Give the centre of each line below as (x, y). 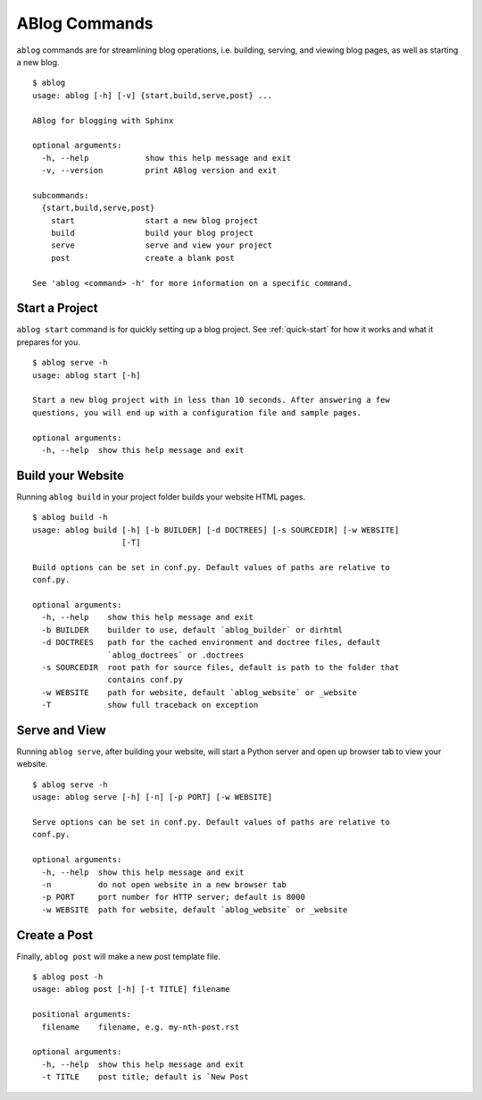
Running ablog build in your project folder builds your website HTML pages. (161, 497)
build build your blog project (152, 233)
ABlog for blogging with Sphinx (103, 120)
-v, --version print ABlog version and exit (159, 171)
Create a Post (55, 935)
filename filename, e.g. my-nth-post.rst (141, 1027)
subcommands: (61, 195)
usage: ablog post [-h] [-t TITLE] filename (132, 989)
